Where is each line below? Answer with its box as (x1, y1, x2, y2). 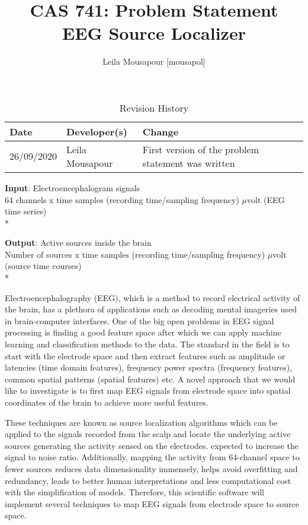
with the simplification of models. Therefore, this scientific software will (5, 486, 264, 498)
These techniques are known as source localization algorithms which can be (5, 416, 278, 428)
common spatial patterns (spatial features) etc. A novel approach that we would (5, 372, 296, 385)
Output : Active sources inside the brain (5, 236, 152, 249)
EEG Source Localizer (62, 21, 246, 45)
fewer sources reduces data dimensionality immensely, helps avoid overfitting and (5, 462, 298, 475)
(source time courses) (5, 260, 82, 272)
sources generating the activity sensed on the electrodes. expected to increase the (5, 439, 299, 451)
